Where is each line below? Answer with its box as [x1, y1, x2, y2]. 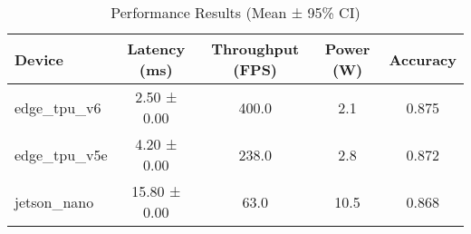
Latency [127, 38, 186, 59]
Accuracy [389, 48, 457, 70]
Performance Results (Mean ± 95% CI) [111, 2, 360, 23]
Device [14, 48, 63, 70]
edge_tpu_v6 [14, 96, 101, 118]
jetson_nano [14, 190, 94, 212]
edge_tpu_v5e [14, 143, 108, 165]
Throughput [211, 38, 300, 59]
